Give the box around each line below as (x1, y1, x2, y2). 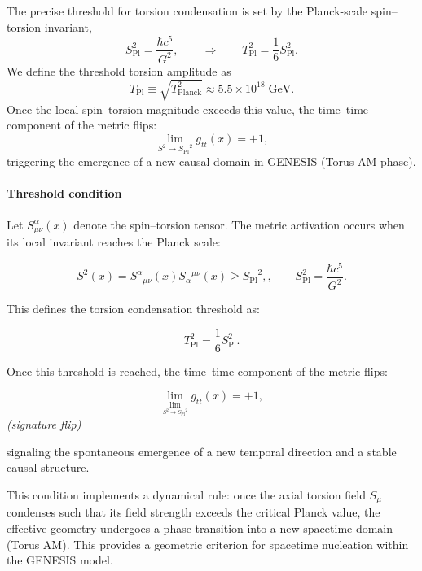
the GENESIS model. (7, 551, 113, 569)
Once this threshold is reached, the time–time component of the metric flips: (7, 362, 388, 379)
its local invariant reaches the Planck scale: (7, 233, 221, 251)
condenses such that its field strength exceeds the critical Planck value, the (7, 503, 380, 521)
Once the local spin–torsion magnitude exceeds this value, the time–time (7, 100, 369, 117)
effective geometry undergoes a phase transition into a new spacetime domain (7, 519, 393, 536)
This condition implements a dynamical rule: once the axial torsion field (7, 486, 366, 503)
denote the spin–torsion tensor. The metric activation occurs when (73, 216, 405, 233)
